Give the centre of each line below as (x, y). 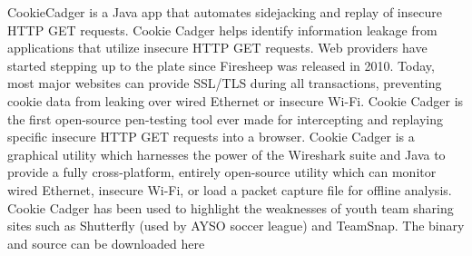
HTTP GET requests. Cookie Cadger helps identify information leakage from (222, 30)
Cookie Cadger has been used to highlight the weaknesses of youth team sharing (231, 207)
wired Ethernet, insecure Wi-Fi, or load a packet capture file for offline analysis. (230, 189)
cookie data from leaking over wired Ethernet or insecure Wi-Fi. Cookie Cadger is (236, 100)
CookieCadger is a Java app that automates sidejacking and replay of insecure (225, 12)
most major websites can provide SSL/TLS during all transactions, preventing (225, 83)
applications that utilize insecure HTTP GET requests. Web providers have (217, 48)
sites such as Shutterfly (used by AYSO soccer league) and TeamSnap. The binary (236, 226)
